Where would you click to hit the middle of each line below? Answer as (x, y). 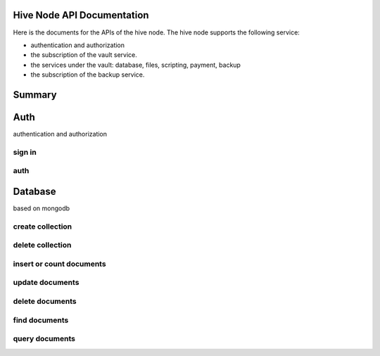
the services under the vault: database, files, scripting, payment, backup (135, 65)
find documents (41, 320)
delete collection (42, 245)
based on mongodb (42, 208)
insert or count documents (59, 264)
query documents (44, 339)
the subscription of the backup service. (88, 75)
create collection (43, 227)
